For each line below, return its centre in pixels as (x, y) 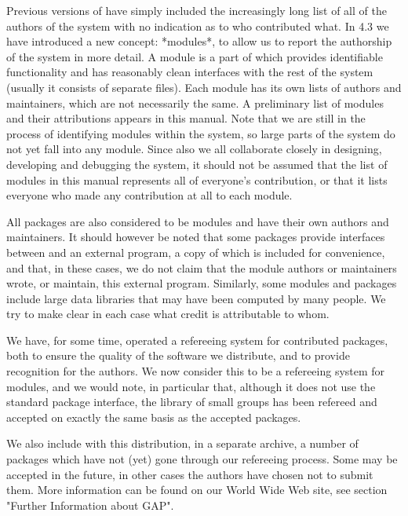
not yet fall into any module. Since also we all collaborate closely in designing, (194, 149)
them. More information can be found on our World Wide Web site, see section (197, 490)
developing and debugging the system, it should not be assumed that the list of (197, 164)
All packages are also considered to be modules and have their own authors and (198, 221)
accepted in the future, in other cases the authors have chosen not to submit (190, 474)
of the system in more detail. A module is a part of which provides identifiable (195, 56)
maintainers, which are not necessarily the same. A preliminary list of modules (195, 102)
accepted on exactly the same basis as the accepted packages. (154, 417)
